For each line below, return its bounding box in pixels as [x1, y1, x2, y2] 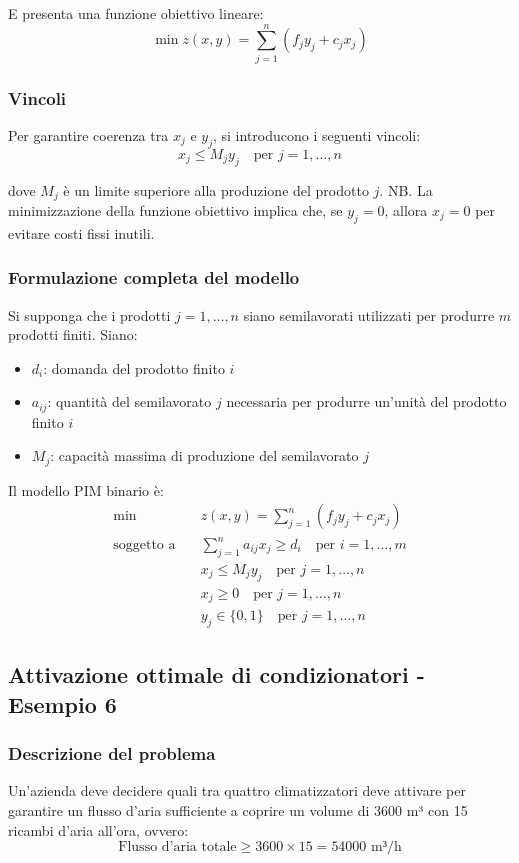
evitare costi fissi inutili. [8, 222, 155, 243]
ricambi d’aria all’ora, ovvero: [8, 819, 189, 840]
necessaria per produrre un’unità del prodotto [226, 391, 507, 412]
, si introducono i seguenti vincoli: [212, 124, 421, 145]
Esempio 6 [8, 688, 117, 719]
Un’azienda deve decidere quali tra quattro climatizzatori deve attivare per [8, 780, 466, 801]
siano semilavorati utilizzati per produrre [243, 304, 495, 325]
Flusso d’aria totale [118, 840, 237, 855]
